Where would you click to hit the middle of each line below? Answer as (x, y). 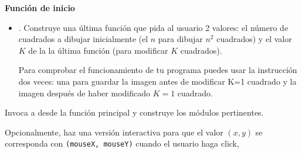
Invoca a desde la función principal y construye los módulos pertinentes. (134, 112)
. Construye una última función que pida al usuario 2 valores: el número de (153, 27)
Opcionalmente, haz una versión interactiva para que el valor (114, 132)
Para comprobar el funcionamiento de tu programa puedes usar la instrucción (158, 70)
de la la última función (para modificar (98, 50)
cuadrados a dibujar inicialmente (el (83, 39)
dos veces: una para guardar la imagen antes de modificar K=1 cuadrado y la (157, 81)
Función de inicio (40, 8)
